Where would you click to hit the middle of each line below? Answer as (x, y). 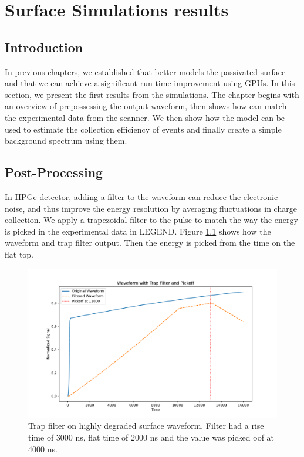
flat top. (19, 254)
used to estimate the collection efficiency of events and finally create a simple (143, 129)
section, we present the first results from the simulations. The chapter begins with (152, 94)
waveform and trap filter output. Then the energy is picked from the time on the (150, 243)
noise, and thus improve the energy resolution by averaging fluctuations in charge (151, 208)
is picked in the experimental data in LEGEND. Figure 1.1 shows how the (138, 231)
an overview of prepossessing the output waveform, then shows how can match (146, 106)
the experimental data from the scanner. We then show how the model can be (145, 117)
